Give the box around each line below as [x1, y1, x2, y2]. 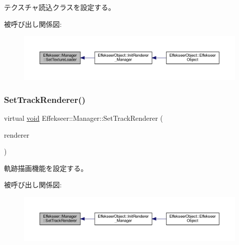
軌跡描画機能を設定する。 [4, 163, 88, 173]
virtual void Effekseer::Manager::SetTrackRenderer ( [4, 113, 163, 123]
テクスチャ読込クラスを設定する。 [4, 2, 116, 12]
